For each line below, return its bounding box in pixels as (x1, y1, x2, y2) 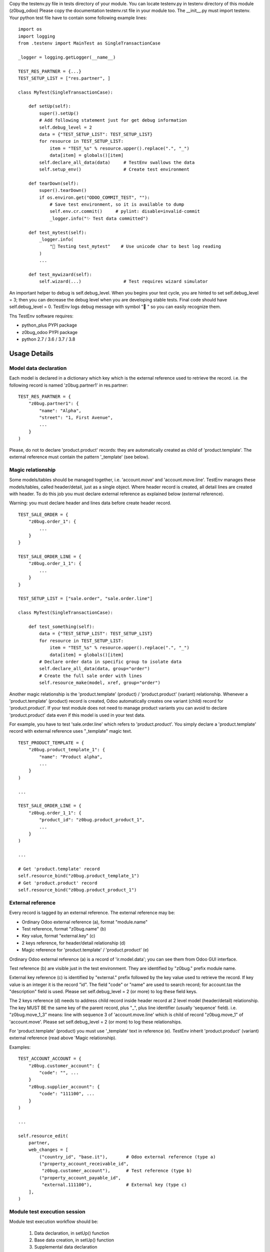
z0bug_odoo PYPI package (21, 329, 78, 335)
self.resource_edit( (18, 1133, 68, 1139)
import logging (18, 33, 55, 39)
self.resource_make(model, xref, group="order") (39, 680, 161, 686)
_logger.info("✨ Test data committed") (49, 215, 148, 221)
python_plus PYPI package (21, 322, 77, 328)
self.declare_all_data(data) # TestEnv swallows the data (39, 159, 195, 165)
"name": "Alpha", (39, 408, 82, 413)
